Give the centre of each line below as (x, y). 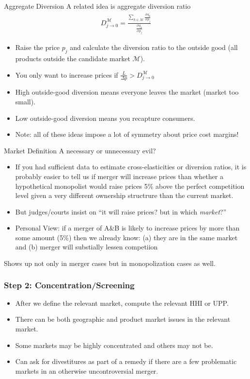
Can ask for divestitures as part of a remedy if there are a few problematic (126, 361)
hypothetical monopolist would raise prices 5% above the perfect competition (130, 186)
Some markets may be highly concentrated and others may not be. (114, 345)
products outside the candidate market (73, 58)
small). (25, 101)
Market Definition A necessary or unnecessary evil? (80, 150)
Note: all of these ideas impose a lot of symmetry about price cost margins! (127, 134)
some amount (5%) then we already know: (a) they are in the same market (126, 237)
